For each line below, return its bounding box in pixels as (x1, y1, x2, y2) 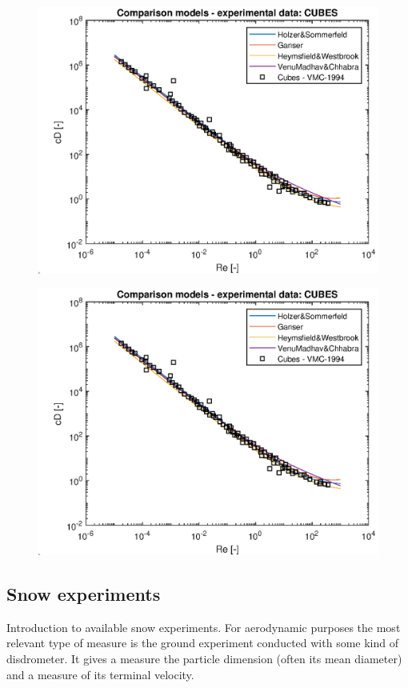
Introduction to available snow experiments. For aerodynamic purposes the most (6, 618, 401, 635)
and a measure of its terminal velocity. (6, 666, 194, 682)
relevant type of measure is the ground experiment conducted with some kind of (6, 634, 398, 651)
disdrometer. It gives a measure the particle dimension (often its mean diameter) (6, 650, 402, 667)
